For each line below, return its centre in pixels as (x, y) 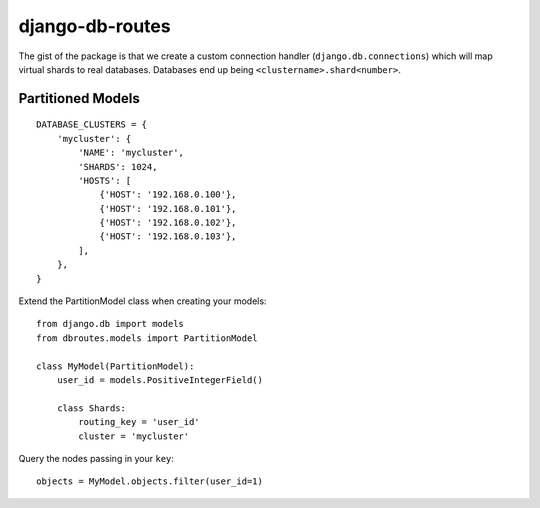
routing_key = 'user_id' (139, 422)
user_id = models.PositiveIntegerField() (160, 379)
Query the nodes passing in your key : (96, 458)
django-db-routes (94, 26)
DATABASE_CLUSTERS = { (92, 124)
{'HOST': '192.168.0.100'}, (168, 194)
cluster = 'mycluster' (134, 436)
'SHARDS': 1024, (118, 166)
